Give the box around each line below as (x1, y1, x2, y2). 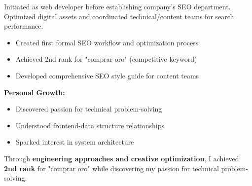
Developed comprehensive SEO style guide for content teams (15, 70, 199, 80)
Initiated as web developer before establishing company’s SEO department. (4, 1, 231, 11)
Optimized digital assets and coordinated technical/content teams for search (4, 11, 234, 21)
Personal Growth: (4, 87, 65, 97)
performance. (4, 21, 43, 31)
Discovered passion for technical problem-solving (15, 104, 162, 114)
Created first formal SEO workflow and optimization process (15, 37, 199, 47)
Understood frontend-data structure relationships (15, 120, 164, 130)
